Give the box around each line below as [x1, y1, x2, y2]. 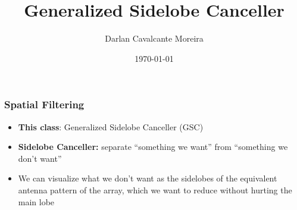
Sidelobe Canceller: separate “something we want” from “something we [18, 140, 288, 153]
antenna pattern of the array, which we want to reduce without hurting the [18, 183, 292, 196]
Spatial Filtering [4, 97, 85, 112]
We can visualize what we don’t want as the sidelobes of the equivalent [18, 172, 277, 184]
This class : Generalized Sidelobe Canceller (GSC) [18, 120, 204, 133]
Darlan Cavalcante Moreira [105, 32, 204, 45]
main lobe [18, 195, 55, 208]
